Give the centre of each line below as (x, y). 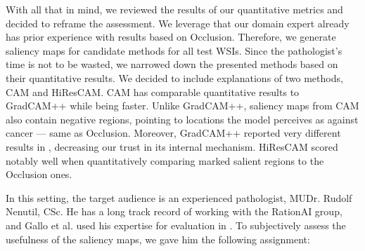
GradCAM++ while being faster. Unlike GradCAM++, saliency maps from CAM (182, 106)
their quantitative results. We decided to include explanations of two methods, (174, 77)
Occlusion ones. (39, 174)
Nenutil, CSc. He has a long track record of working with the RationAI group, (174, 211)
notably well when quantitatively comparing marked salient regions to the (165, 160)
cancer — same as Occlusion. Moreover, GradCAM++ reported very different (173, 133)
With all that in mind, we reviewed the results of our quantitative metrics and (174, 9)
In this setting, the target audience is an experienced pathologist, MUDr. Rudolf (179, 197)
